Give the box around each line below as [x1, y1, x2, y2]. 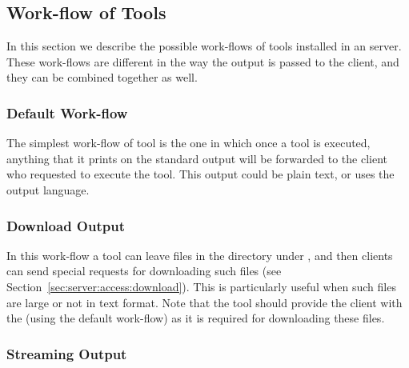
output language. [6, 181, 90, 198]
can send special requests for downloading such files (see [6, 262, 282, 279]
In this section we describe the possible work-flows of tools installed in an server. [6, 38, 402, 54]
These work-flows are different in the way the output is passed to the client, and [6, 53, 399, 70]
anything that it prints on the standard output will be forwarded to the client [6, 150, 387, 166]
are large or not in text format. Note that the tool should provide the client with [6, 294, 403, 310]
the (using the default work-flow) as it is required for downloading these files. [6, 310, 385, 326]
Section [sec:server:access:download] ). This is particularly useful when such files [6, 278, 396, 294]
